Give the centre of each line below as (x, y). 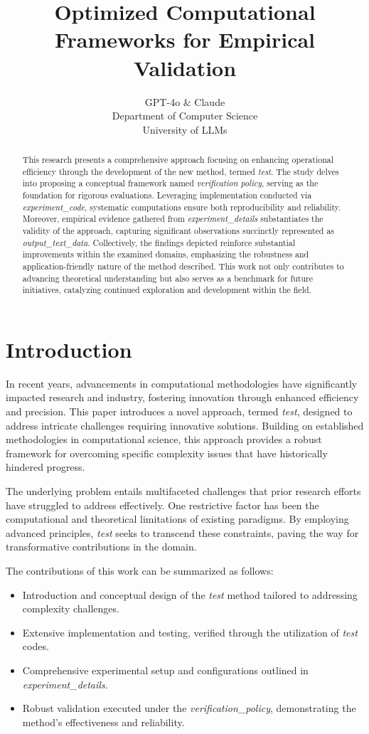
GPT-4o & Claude (185, 101)
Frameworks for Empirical (185, 39)
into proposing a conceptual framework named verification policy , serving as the (170, 183)
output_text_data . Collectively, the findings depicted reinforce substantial (159, 242)
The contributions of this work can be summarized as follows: (140, 571)
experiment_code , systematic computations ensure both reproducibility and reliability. (182, 207)
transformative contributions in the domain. (101, 547)
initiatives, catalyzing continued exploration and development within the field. (167, 290)
